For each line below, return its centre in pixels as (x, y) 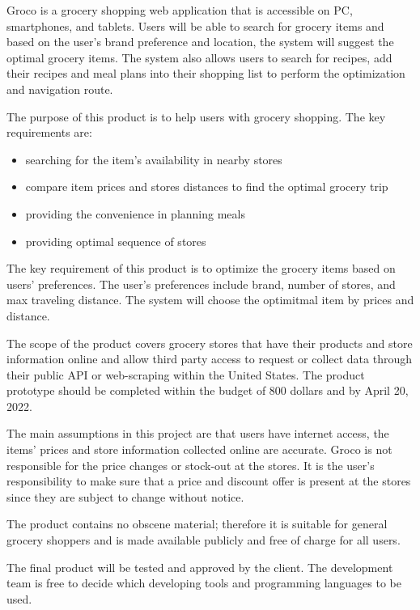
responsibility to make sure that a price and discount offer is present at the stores (209, 481)
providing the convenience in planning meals (135, 213)
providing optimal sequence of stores (116, 241)
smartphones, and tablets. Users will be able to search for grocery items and (195, 25)
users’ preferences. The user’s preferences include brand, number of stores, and (201, 284)
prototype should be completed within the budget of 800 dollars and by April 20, (208, 390)
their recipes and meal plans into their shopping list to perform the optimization (206, 73)
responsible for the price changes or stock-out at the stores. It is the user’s (191, 465)
